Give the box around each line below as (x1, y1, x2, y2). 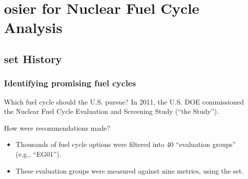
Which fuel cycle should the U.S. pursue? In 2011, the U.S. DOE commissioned (4, 96, 244, 107)
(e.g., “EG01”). (15, 148, 61, 159)
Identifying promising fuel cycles (4, 77, 136, 89)
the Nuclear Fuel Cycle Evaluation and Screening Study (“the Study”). (4, 106, 219, 116)
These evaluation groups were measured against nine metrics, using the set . (15, 165, 244, 176)
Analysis (4, 17, 63, 37)
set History (4, 51, 62, 66)
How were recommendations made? (4, 122, 110, 133)
